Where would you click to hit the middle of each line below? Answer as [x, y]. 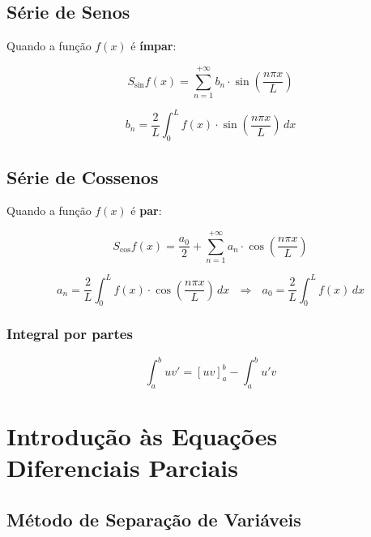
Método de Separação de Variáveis [154, 519]
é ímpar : [154, 46]
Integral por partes [70, 334]
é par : [146, 211]
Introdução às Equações [142, 436]
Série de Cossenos [83, 176]
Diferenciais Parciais [122, 468]
